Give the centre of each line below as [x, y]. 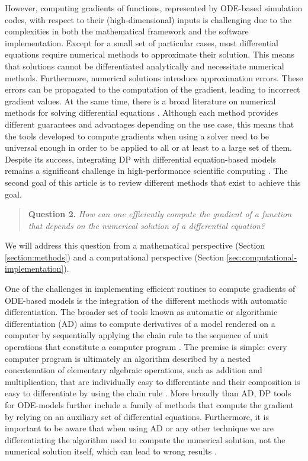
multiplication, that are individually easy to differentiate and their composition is [153, 381]
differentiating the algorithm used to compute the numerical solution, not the [145, 439]
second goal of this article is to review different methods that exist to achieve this [153, 182]
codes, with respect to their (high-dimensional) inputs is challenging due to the [148, 19]
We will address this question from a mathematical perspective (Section [135, 245]
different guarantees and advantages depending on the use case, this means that [150, 124]
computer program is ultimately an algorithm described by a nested [128, 358]
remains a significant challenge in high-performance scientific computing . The [146, 171]
